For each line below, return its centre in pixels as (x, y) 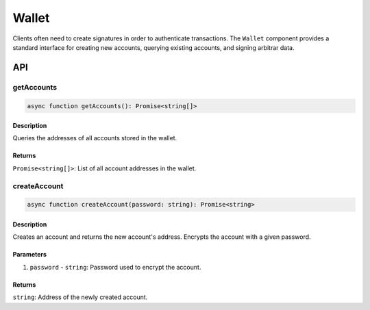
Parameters (30, 255)
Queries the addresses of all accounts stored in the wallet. (95, 138)
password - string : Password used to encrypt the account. (115, 267)
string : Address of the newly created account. (80, 297)
